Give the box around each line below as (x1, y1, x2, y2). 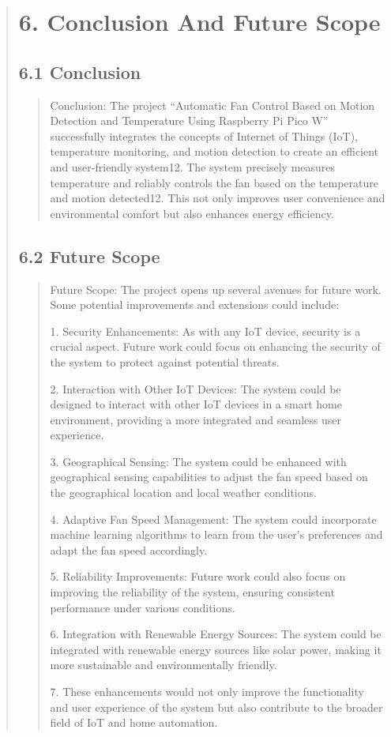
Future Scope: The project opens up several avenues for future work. (50, 280, 382, 297)
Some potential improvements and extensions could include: (50, 296, 340, 313)
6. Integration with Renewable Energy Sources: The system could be (50, 626, 382, 642)
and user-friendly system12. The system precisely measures (50, 158, 336, 175)
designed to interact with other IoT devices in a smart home (50, 396, 342, 412)
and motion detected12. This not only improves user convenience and (50, 190, 385, 206)
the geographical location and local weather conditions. (50, 484, 317, 501)
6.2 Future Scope (18, 243, 160, 268)
